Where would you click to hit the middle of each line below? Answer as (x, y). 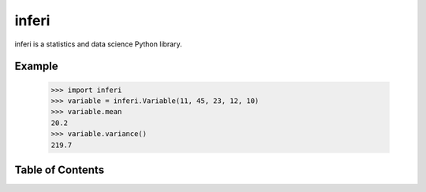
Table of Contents (60, 170)
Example (36, 66)
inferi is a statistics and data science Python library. (98, 44)
